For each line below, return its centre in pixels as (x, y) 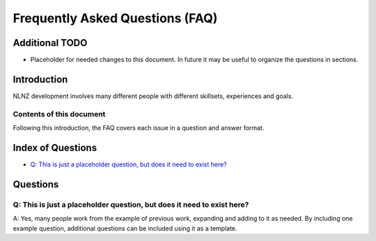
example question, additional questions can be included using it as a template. (125, 228)
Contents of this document (59, 114)
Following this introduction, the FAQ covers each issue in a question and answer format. (139, 128)
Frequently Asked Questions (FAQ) (115, 18)
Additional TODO (50, 43)
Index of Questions (55, 147)
